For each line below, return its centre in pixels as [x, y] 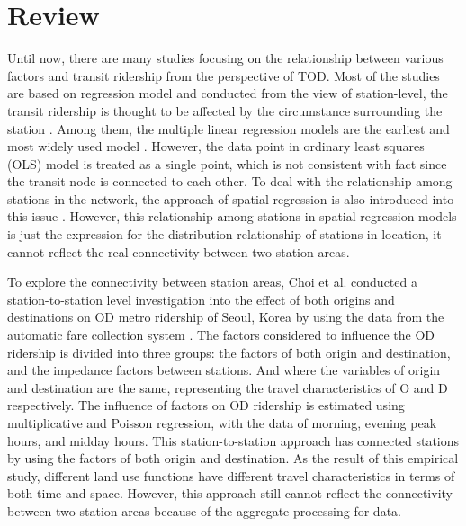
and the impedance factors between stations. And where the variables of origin [224, 370]
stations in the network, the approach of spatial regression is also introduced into [231, 198]
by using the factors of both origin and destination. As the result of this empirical [233, 458]
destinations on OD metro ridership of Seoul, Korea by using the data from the [226, 317]
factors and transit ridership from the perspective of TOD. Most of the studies [224, 75]
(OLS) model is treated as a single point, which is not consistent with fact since [227, 163]
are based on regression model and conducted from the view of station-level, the [228, 93]
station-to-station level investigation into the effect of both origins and [201, 299]
